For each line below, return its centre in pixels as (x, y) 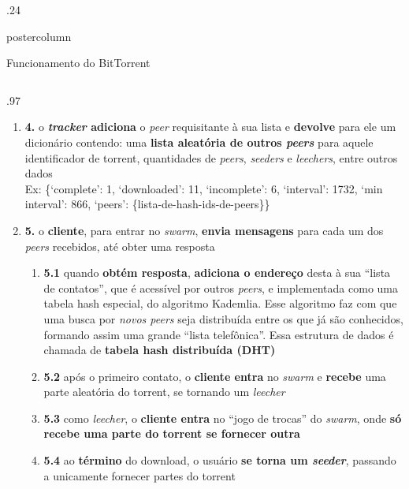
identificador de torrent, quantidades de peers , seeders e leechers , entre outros (211, 157)
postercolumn (39, 36)
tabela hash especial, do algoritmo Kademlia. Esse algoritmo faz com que (220, 303)
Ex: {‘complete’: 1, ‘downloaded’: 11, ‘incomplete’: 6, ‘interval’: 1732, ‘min (204, 188)
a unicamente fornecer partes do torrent (139, 475)
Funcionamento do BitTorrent (78, 63)
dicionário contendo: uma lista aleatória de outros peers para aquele (199, 142)
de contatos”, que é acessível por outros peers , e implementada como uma (221, 287)
